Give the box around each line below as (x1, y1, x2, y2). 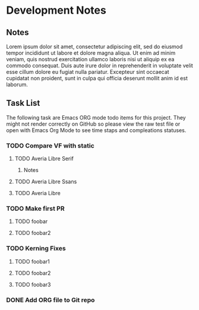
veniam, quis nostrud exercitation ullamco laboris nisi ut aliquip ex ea (6, 56, 175, 62)
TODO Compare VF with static (6, 141, 95, 149)
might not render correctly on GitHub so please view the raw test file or (6, 120, 181, 127)
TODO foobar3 (14, 281, 51, 288)
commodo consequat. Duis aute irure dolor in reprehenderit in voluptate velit (6, 62, 193, 69)
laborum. (6, 81, 29, 88)
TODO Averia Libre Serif (14, 155, 74, 162)
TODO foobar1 (14, 258, 50, 265)
